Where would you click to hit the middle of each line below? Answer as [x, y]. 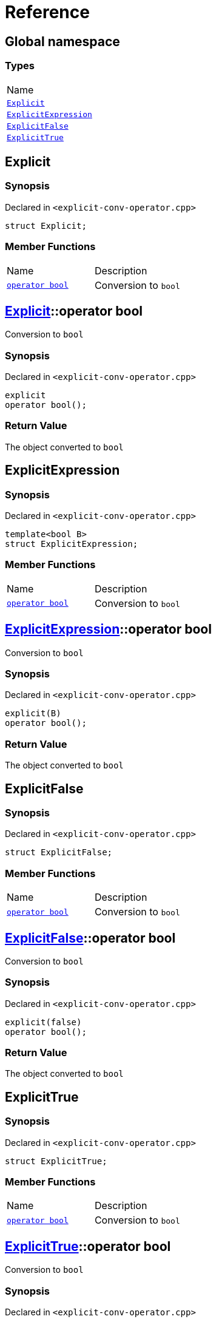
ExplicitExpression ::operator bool [108, 629]
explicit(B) [33, 714]
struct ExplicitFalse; [59, 853]
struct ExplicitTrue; [56, 1161]
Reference [47, 12]
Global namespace [62, 41]
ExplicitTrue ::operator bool [88, 1246]
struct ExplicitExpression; [72, 544]
